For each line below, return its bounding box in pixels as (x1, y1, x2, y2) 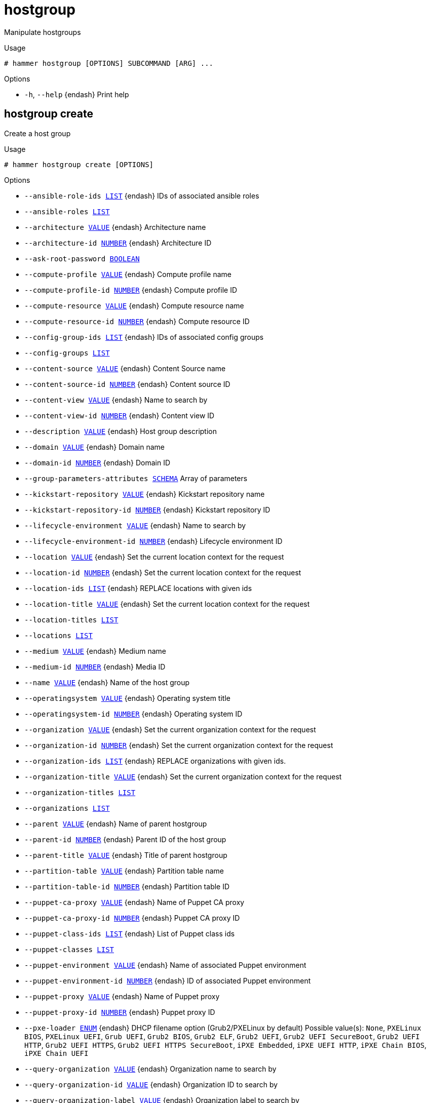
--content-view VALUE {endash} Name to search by (24, 395, 208, 404)
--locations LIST (24, 631, 93, 640)
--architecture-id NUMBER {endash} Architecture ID (24, 238, 212, 247)
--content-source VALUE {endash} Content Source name (24, 364, 226, 373)
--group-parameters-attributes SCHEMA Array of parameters (24, 474, 248, 483)
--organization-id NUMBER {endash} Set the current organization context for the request (24, 740, 333, 750)
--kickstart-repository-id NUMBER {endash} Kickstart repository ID (24, 505, 270, 514)
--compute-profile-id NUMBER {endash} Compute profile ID (24, 285, 237, 294)
